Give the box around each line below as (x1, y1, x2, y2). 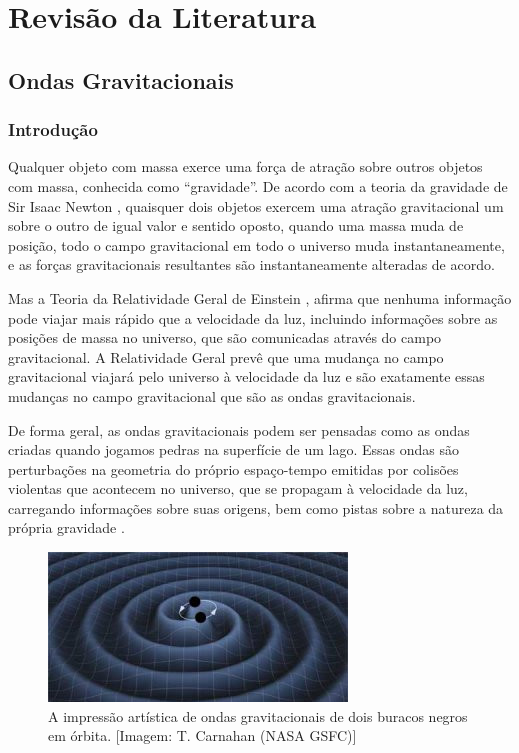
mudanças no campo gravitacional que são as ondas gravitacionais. (8, 385, 416, 406)
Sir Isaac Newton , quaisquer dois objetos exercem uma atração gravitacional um (8, 195, 504, 216)
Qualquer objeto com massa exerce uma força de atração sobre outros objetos (8, 156, 483, 177)
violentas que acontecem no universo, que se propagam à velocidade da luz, (8, 478, 468, 499)
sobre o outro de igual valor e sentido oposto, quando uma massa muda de (8, 215, 464, 236)
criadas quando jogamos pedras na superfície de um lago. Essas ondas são (8, 439, 459, 460)
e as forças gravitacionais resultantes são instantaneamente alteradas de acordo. (8, 254, 495, 275)
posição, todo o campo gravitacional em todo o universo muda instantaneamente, (8, 234, 505, 255)
